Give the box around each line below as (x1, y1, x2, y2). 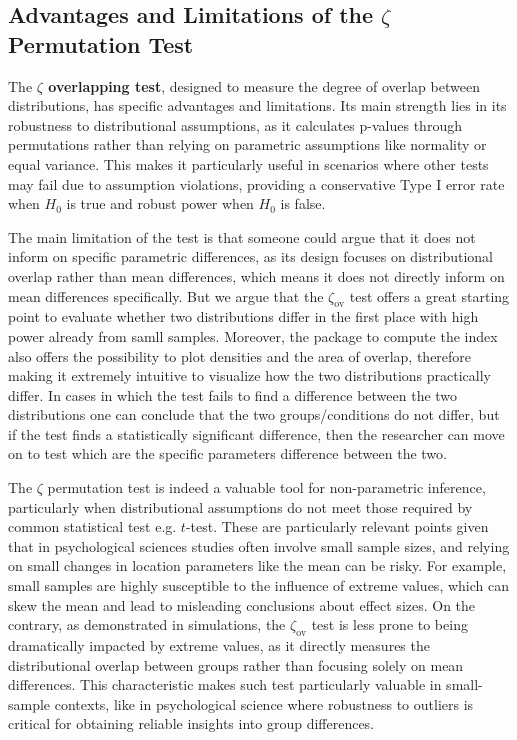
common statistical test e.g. (8, 516, 177, 537)
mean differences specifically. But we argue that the (8, 285, 324, 306)
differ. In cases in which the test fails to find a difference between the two (8, 384, 458, 405)
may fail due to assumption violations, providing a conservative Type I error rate (8, 173, 505, 194)
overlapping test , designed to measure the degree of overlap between (48, 75, 480, 96)
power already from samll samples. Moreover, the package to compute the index (8, 325, 498, 346)
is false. (280, 193, 326, 214)
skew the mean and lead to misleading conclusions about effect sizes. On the (8, 594, 476, 615)
